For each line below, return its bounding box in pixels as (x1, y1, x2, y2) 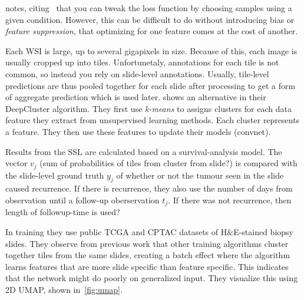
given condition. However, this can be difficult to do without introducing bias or (5, 13, 295, 25)
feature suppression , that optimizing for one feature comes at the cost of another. (5, 25, 298, 37)
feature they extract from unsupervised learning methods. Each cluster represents (5, 114, 300, 126)
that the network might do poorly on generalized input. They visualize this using (5, 272, 298, 284)
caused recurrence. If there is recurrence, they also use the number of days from (5, 182, 293, 194)
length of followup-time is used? (5, 206, 120, 218)
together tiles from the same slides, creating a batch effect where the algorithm (5, 249, 290, 261)
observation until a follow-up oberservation (5, 193, 160, 206)
